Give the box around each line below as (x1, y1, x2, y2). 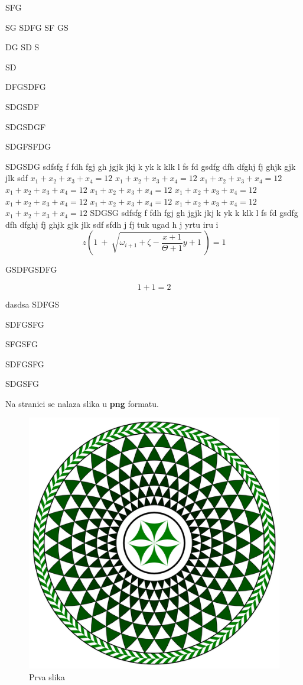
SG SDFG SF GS (5, 21, 69, 33)
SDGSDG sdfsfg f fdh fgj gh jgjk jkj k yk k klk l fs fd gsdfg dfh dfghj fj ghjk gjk (5, 160, 296, 172)
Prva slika (29, 671, 65, 683)
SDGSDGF (5, 120, 46, 133)
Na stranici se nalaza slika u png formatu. (5, 397, 159, 409)
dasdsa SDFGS (5, 298, 60, 310)
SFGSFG (5, 338, 38, 350)
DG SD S (5, 41, 40, 53)
